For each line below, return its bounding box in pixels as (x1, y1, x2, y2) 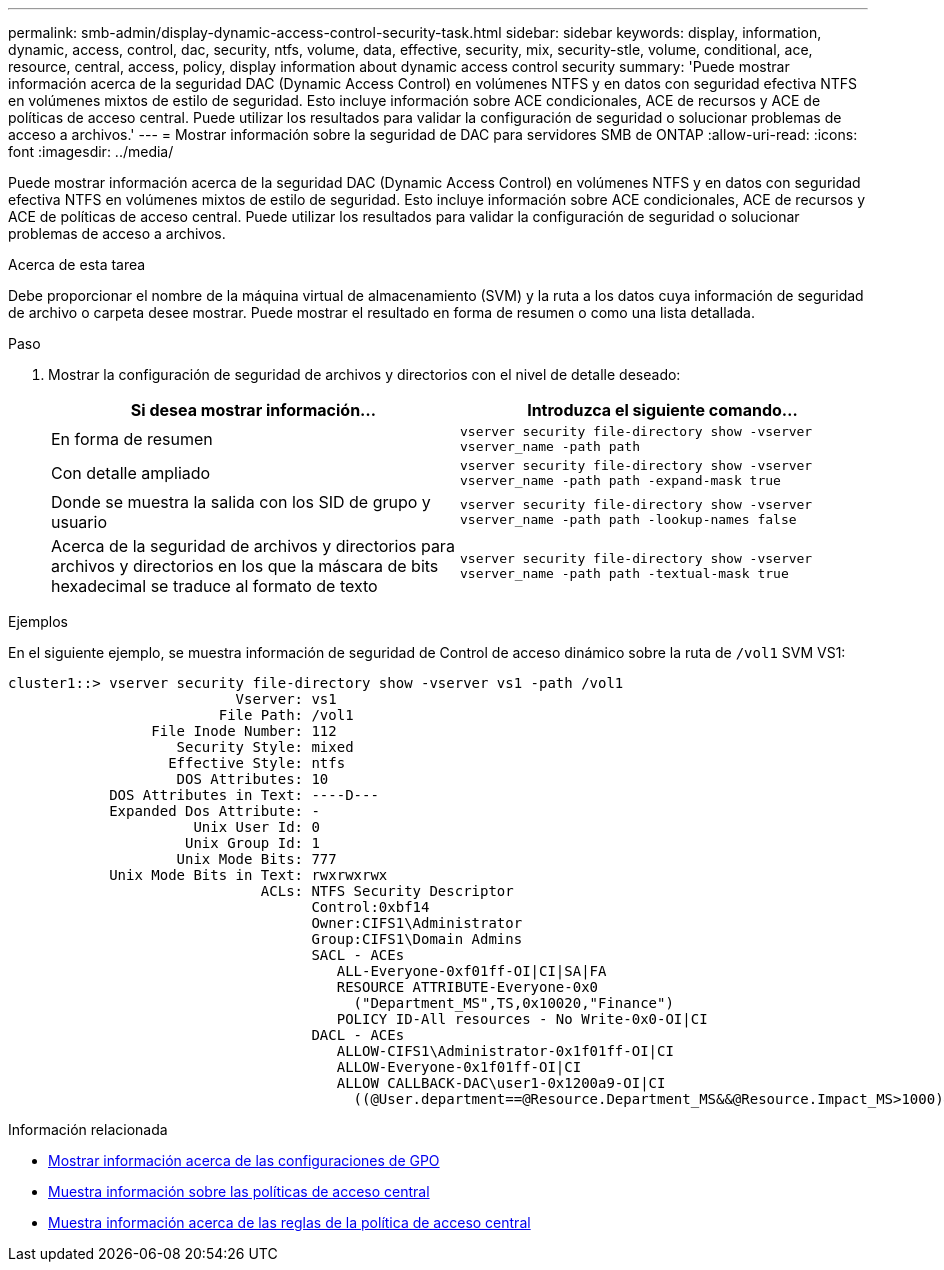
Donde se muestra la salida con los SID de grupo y (51, 492, 431, 512)
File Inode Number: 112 (151, 723, 337, 739)
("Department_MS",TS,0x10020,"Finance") (353, 995, 674, 1011)
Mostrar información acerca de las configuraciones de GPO (48, 1152, 440, 1169)
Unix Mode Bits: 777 (176, 851, 337, 867)
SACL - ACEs (311, 947, 405, 963)
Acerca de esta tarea (8, 256, 146, 273)
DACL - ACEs (311, 1027, 405, 1043)
